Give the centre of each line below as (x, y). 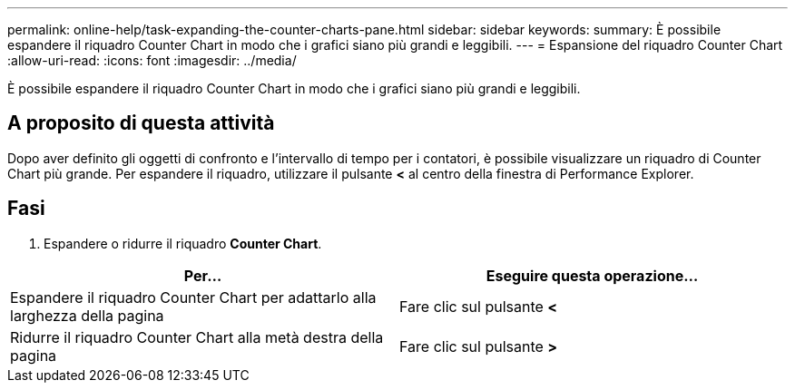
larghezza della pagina (87, 315)
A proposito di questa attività (141, 123)
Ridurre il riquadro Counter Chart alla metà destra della (197, 337)
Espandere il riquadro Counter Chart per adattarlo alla (193, 297)
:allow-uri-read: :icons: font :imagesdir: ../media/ (152, 60)
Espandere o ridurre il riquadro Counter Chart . (183, 243)
